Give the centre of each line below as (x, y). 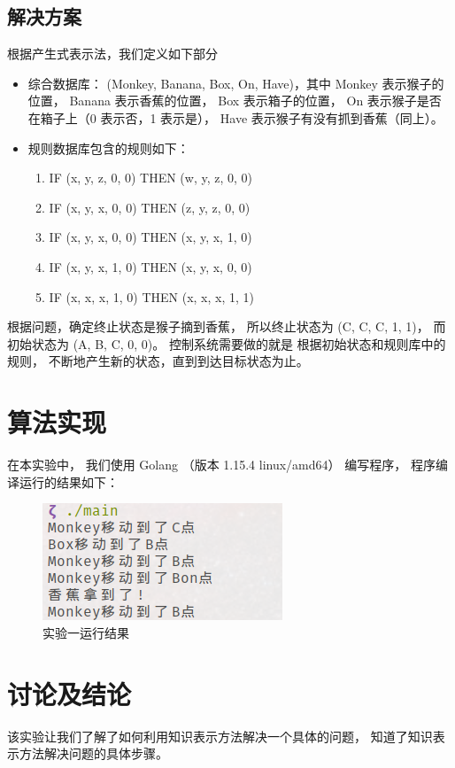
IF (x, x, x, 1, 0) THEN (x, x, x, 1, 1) (151, 296)
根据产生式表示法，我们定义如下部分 (112, 54)
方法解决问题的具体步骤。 (93, 753)
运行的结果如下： (69, 481)
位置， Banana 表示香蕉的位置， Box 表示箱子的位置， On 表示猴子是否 (235, 101)
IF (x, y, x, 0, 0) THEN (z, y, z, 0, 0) (150, 207)
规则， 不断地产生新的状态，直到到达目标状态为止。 (158, 361)
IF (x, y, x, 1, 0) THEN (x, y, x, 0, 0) (150, 266)
